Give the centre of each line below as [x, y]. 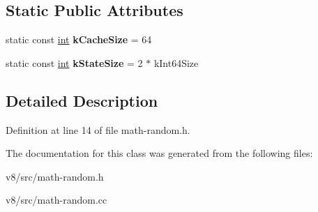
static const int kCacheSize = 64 [79, 39]
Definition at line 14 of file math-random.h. [98, 129]
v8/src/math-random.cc [56, 200]
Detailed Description [82, 100]
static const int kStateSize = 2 [74, 62]
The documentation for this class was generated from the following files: [159, 153]
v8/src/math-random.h [55, 176]
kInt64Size [176, 62]
